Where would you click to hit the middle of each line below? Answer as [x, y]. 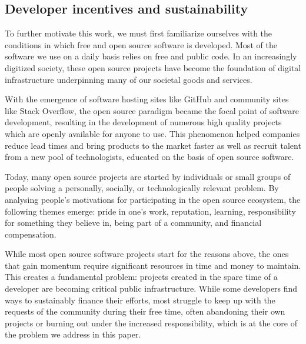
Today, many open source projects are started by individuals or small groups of [148, 176]
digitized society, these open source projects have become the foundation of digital [153, 67]
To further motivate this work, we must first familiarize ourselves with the [139, 33]
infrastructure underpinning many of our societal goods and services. [129, 79]
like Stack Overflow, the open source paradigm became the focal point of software [152, 110]
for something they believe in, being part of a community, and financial [133, 223]
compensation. [31, 234]
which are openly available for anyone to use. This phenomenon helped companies [152, 133]
